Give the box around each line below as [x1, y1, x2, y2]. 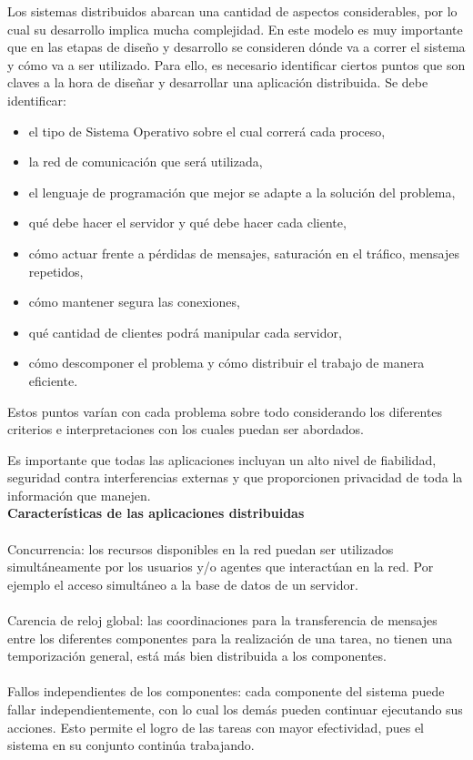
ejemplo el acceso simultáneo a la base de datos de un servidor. [7, 574, 358, 593]
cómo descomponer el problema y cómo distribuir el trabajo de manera [28, 353, 425, 372]
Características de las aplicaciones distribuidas [7, 503, 305, 522]
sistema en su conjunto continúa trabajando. [7, 735, 255, 755]
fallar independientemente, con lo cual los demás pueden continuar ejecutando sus [7, 700, 463, 718]
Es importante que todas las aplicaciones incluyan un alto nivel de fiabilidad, [7, 450, 437, 469]
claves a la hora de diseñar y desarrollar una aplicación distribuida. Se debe [7, 73, 428, 92]
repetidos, [28, 261, 84, 280]
